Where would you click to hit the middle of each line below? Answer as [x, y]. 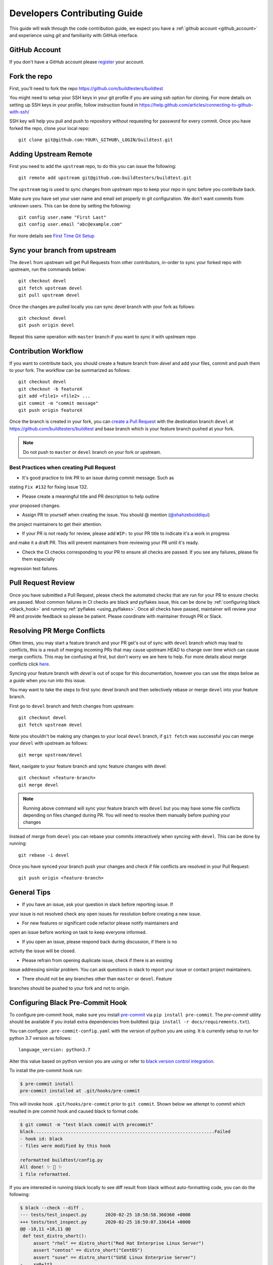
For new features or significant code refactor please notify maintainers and [100, 923]
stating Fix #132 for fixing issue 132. [49, 487]
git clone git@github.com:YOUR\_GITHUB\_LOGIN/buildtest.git [96, 140]
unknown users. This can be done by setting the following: [70, 205]
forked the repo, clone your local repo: [49, 128]
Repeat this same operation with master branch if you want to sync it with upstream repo [103, 336]
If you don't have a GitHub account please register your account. [77, 62]
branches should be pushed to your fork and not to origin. [70, 988]
